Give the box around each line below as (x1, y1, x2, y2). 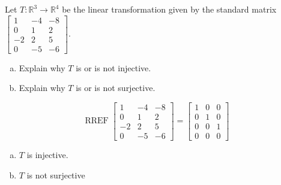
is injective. (26, 148, 68, 161)
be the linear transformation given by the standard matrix (62, 3, 277, 15)
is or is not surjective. (76, 81, 156, 94)
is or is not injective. (76, 61, 151, 74)
